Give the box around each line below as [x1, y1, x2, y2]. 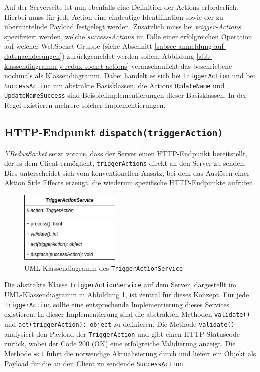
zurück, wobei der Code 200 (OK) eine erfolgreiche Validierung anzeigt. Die [4, 338, 236, 349]
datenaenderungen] [4, 50, 62, 61]
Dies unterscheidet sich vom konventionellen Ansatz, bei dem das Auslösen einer [4, 167, 250, 178]
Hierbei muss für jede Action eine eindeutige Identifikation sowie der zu [4, 11, 223, 22]
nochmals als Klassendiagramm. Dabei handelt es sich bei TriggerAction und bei [4, 70, 255, 81]
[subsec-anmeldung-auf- [154, 41, 226, 51]
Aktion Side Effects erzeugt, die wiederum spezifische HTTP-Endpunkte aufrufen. [4, 177, 255, 188]
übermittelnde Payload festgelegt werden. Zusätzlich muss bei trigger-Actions [4, 21, 241, 32]
